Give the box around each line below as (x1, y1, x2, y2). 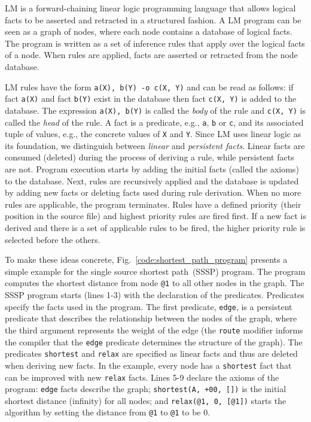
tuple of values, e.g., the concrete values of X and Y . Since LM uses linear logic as (5, 127, 301, 140)
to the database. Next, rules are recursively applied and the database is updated (5, 174, 299, 187)
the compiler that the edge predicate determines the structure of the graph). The (5, 335, 303, 348)
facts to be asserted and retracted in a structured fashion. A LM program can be (5, 13, 301, 26)
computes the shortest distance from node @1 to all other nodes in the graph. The (5, 277, 304, 289)
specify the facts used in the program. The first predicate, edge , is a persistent (5, 300, 292, 312)
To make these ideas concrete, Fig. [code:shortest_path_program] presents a (5, 253, 288, 266)
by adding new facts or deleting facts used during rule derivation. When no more (5, 186, 301, 199)
